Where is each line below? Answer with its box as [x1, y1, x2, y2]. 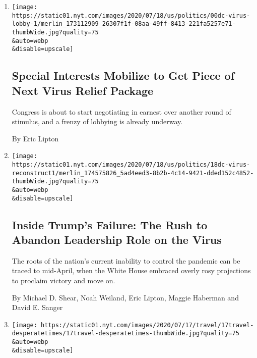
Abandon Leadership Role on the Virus [12, 232, 222, 247]
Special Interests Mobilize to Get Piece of [12, 68, 235, 83]
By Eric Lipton [12, 133, 59, 143]
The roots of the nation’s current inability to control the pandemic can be [12, 255, 240, 266]
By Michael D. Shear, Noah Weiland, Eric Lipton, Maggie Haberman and [12, 292, 239, 302]
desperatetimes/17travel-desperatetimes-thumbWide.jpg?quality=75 [12, 330, 239, 337]
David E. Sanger [12, 302, 63, 313]
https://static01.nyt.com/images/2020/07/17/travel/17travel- [41, 321, 254, 329]
